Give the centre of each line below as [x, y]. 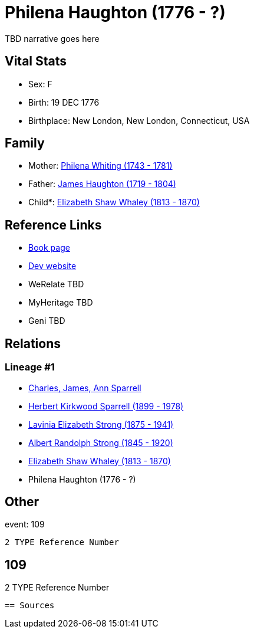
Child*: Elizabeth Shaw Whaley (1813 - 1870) [114, 202]
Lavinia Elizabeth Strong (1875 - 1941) [101, 424]
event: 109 [25, 524]
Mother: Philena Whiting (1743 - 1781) [100, 166]
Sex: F [40, 84]
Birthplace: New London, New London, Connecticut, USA [139, 120]
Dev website [52, 266]
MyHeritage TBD [61, 303]
